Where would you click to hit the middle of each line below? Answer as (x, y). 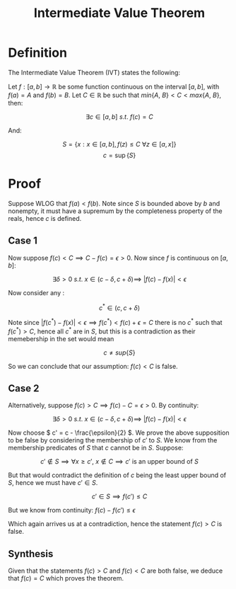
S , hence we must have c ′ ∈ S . (53, 483)
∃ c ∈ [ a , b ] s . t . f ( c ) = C (119, 116)
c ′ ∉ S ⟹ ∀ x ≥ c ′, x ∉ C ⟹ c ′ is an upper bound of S (119, 462)
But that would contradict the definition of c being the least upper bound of (117, 475)
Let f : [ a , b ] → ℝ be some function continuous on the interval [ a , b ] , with (114, 86)
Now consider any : (36, 292)
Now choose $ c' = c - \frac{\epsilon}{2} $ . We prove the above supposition (119, 433)
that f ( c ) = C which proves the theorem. (66, 578)
